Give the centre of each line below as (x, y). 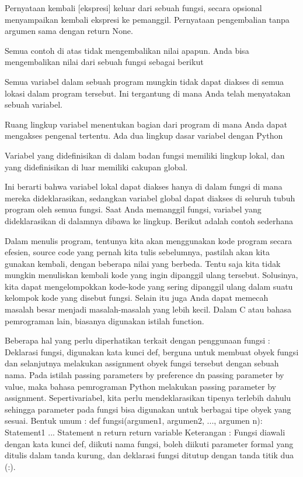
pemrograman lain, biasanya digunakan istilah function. (105, 320)
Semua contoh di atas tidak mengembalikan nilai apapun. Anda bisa (127, 50)
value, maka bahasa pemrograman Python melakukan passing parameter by (140, 386)
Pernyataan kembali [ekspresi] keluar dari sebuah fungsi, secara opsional (133, 8)
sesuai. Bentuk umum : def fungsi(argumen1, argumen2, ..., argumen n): (134, 421)
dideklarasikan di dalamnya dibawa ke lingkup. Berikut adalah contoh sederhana (149, 220)
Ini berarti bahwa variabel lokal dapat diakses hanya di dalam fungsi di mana (144, 186)
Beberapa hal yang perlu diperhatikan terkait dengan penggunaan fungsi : (137, 340)
